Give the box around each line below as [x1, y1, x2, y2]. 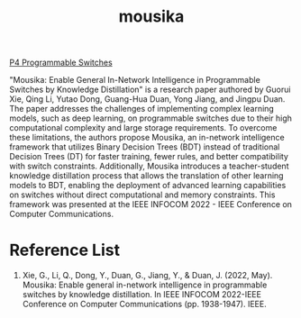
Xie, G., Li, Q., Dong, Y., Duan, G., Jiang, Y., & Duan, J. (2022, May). [22, 270, 273, 281]
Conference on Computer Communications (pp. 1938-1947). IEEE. [22, 299, 268, 310]
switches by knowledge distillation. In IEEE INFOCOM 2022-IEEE [22, 289, 261, 300]
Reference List [9, 241, 120, 260]
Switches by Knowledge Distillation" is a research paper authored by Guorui [9, 84, 291, 95]
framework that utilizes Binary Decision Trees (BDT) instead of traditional [9, 141, 280, 152]
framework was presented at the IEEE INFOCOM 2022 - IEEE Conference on [9, 199, 293, 210]
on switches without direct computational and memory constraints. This [9, 189, 276, 200]
